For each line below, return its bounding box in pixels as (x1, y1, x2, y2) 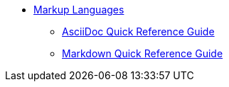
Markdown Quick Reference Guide (62, 47, 223, 59)
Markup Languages (33, 4, 124, 16)
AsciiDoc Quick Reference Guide (62, 25, 215, 37)
